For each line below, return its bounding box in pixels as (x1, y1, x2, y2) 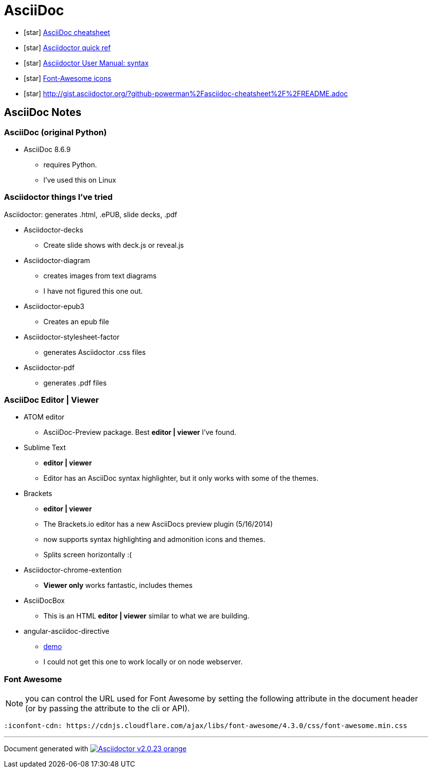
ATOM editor (24, 413, 65, 422)
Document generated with (4, 744, 89, 753)
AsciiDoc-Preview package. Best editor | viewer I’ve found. (43, 428, 236, 437)
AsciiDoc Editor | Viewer (4, 395, 99, 405)
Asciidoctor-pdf (24, 363, 75, 372)
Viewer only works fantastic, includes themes (43, 581, 193, 590)
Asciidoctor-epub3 (24, 302, 85, 310)
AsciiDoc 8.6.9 (24, 145, 71, 154)
